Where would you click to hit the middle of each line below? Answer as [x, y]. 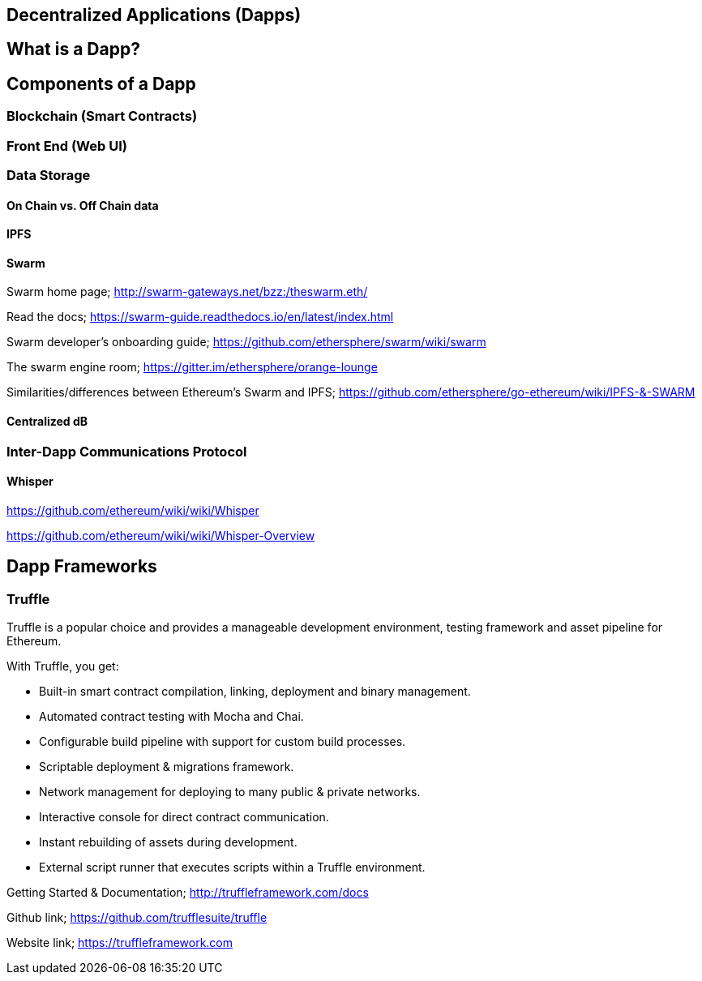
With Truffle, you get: [63, 666]
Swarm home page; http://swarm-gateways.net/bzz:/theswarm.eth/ [187, 292]
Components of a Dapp [101, 84]
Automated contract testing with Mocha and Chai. [171, 717]
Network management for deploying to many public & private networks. [230, 792]
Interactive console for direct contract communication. [184, 817]
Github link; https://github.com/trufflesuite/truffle [137, 918]
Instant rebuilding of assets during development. [168, 842]
